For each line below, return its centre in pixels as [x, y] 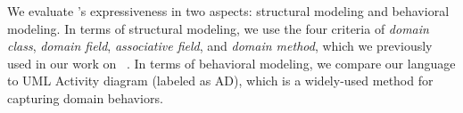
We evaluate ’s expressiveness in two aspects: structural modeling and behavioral [228, 11]
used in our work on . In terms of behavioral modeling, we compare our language [231, 63]
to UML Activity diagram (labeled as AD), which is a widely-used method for [220, 81]
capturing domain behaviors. [85, 97]
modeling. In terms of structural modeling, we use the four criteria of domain [218, 28]
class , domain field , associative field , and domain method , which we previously [220, 46]
